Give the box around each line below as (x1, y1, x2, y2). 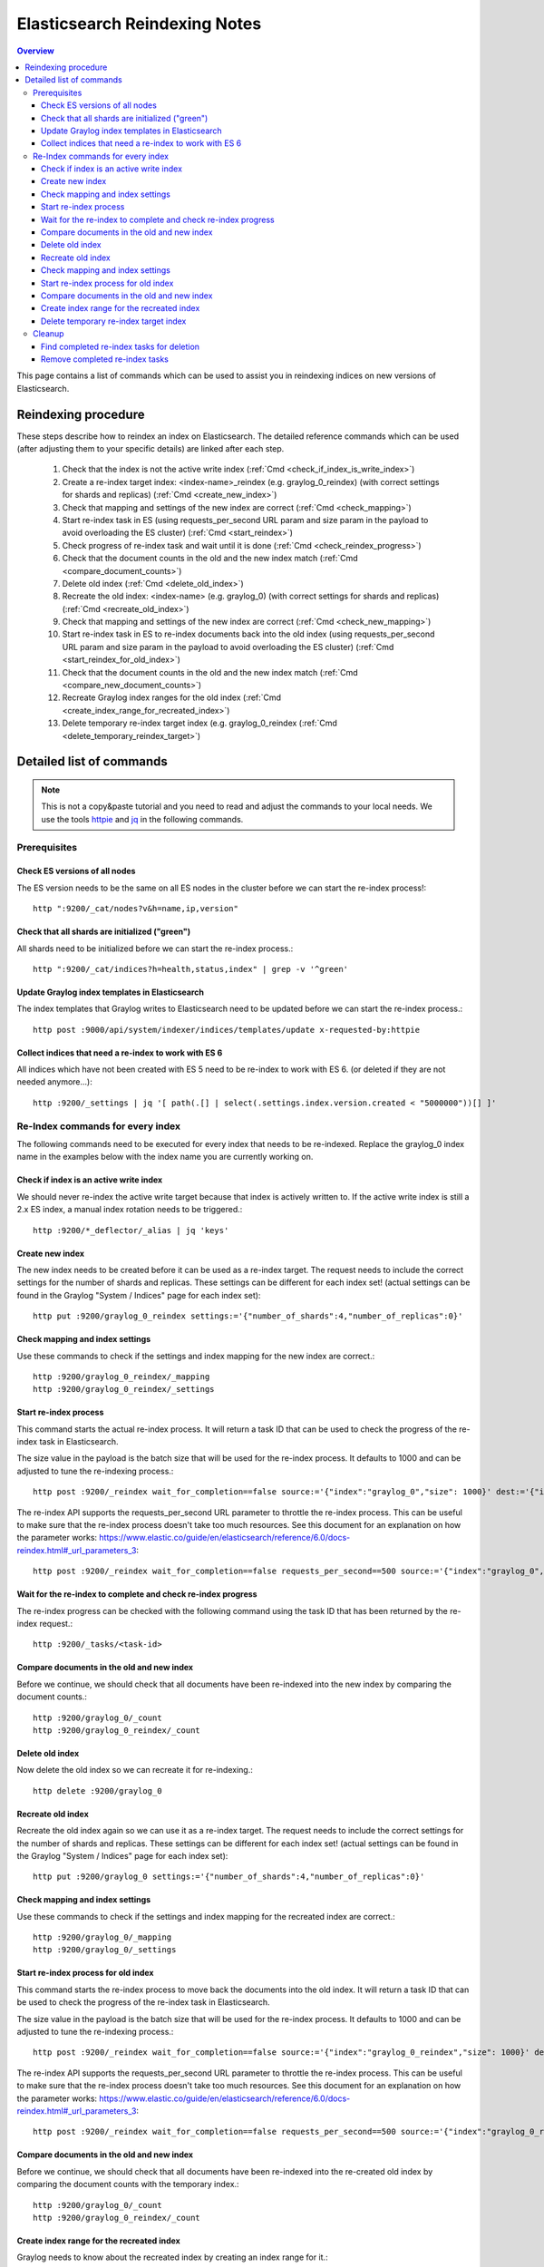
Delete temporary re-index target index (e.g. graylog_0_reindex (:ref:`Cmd (62, 717, 337, 729)
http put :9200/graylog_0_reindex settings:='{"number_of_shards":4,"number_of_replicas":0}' (33, 1311, 463, 1321)
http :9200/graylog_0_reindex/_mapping (33, 1371, 210, 1382)
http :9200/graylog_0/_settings (33, 1945, 177, 1955)
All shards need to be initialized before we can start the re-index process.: (16, 943, 294, 954)
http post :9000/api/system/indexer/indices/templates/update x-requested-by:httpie (33, 1025, 421, 1035)
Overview (16, 45, 54, 56)
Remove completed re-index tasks (41, 354, 170, 365)
